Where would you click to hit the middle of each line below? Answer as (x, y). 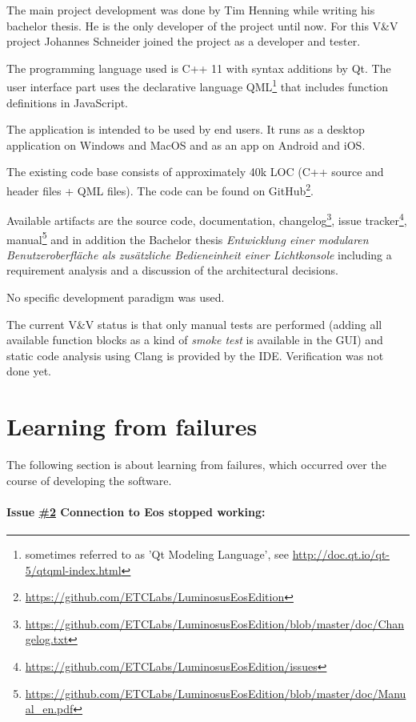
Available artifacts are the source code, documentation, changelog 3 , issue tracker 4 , (207, 219)
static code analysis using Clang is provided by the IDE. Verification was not (195, 355)
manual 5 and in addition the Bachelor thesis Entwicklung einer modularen (188, 238)
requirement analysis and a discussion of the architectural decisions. (172, 270)
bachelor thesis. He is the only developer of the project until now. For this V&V (202, 25)
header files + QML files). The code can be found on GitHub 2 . (160, 189)
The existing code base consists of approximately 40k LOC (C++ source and (195, 172)
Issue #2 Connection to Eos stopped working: (136, 511)
